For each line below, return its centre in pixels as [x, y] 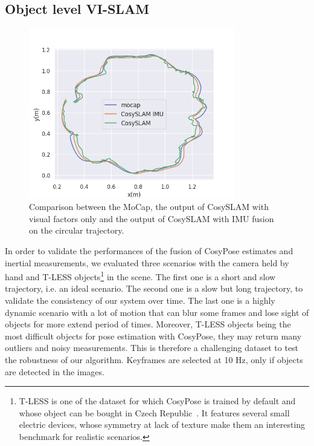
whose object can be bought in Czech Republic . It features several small [154, 412]
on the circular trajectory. [77, 230]
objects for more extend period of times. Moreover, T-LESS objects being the [148, 324]
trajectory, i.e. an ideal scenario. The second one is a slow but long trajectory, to [154, 288]
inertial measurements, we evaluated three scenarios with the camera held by [147, 262]
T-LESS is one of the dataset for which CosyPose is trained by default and [157, 401]
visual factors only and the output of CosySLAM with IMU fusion [152, 218]
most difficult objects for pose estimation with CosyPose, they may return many [153, 336]
